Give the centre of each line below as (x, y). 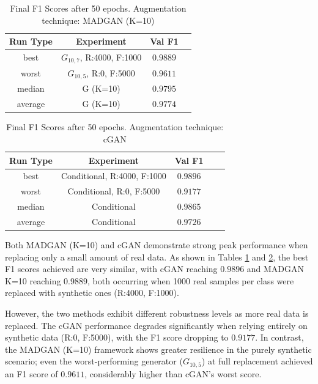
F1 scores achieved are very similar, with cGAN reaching (111, 269)
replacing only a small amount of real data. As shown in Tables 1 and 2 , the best (157, 257)
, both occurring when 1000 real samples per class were (191, 280)
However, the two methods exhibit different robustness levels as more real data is (157, 313)
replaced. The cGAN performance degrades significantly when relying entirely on (156, 325)
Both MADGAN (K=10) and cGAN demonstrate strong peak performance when (157, 245)
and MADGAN (275, 269)
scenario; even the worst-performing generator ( (94, 361)
